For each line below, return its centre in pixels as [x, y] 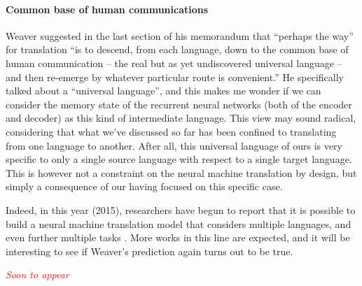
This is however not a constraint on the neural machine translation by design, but [181, 172]
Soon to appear [37, 274]
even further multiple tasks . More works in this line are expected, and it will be [178, 237]
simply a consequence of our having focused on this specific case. [144, 186]
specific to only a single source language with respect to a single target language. [179, 159]
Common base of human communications [107, 9]
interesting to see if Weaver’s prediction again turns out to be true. [149, 251]
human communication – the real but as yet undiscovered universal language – [174, 63]
